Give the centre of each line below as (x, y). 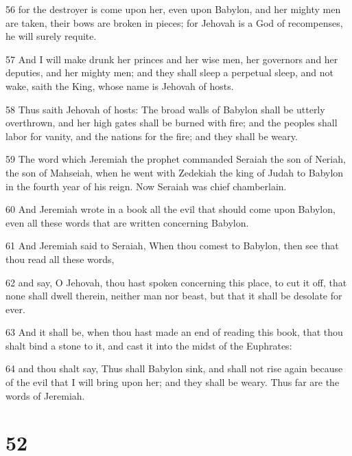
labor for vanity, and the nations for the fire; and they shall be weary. (152, 136)
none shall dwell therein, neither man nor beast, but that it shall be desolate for (174, 296)
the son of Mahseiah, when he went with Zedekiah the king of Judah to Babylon (175, 172)
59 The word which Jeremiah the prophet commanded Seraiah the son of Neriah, (176, 159)
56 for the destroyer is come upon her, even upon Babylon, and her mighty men (173, 9)
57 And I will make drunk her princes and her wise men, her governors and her (172, 59)
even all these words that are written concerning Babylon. (127, 222)
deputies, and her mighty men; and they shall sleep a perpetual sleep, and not (169, 72)
